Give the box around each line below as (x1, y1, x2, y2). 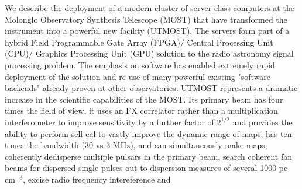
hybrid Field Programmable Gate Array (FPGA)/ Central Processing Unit (5, 36, 273, 48)
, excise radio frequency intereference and (23, 173, 171, 185)
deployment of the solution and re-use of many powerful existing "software (5, 70, 271, 82)
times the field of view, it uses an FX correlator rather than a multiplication (5, 104, 278, 117)
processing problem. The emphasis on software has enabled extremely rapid (5, 58, 275, 71)
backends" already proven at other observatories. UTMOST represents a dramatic (5, 82, 298, 94)
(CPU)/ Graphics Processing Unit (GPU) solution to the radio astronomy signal (5, 47, 294, 60)
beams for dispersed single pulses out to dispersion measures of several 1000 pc (5, 162, 288, 174)
